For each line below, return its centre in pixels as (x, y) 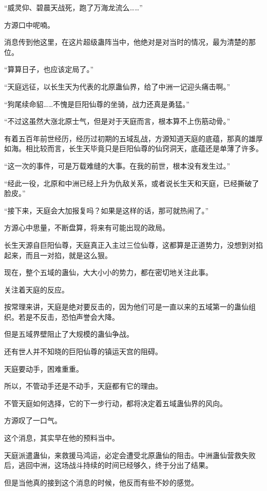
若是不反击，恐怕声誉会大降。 (69, 316)
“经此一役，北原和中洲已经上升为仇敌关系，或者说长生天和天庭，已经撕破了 (132, 183)
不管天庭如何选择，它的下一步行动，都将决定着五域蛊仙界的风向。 (116, 403)
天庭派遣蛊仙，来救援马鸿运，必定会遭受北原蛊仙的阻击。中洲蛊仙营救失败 (130, 455)
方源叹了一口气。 (33, 420)
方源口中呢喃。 (29, 24)
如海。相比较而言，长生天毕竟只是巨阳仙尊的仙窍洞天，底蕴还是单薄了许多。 (133, 148)
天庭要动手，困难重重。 (44, 368)
